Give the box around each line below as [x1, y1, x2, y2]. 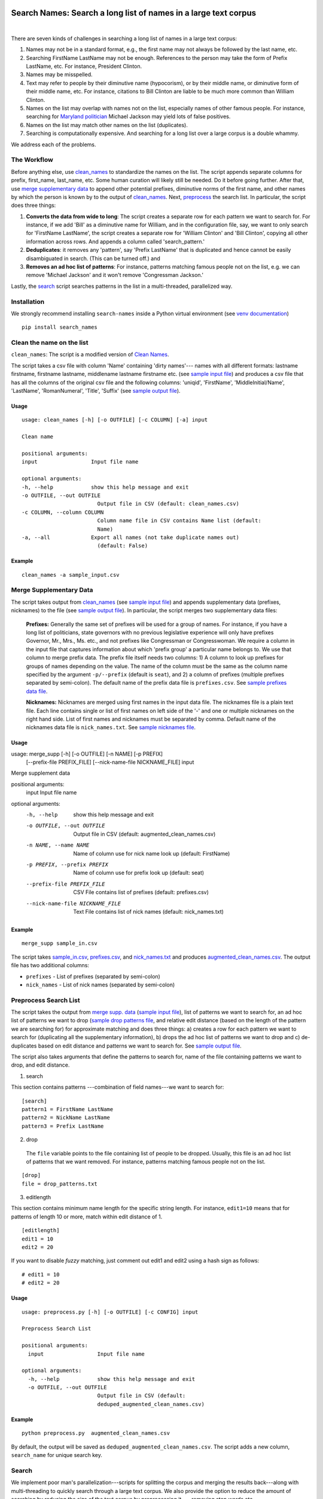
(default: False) [97, 543, 148, 549]
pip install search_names [22, 324, 98, 331]
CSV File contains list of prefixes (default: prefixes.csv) [73, 889, 209, 896]
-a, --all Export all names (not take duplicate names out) [22, 534, 239, 541]
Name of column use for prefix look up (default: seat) [73, 869, 205, 877]
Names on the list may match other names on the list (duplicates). [26, 121, 188, 128]
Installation [11, 297, 45, 306]
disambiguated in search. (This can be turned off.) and [26, 255, 161, 262]
